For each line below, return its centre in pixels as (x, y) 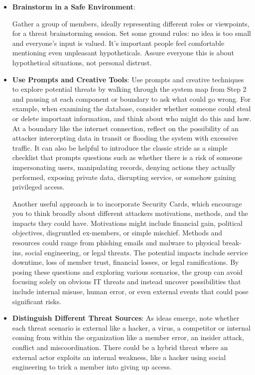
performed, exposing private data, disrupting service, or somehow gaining (124, 177)
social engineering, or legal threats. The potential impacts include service (136, 252)
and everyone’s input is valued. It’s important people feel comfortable (118, 43)
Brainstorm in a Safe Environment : (74, 6)
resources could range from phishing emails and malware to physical (116, 243)
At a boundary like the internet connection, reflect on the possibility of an (125, 128)
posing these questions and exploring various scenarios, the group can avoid (127, 272)
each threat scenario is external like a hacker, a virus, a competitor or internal (131, 327)
